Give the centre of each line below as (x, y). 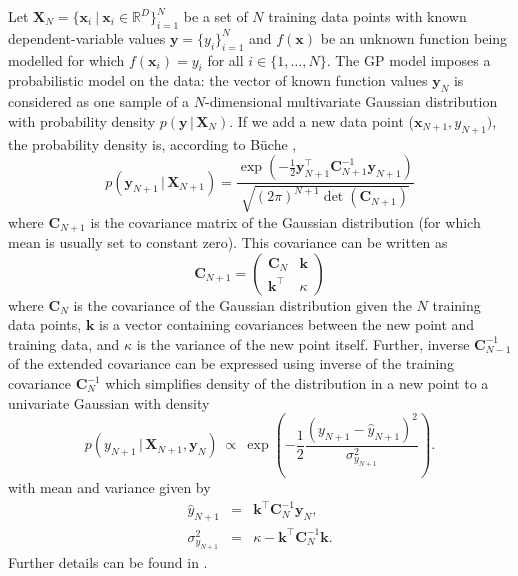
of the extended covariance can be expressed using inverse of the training (231, 363)
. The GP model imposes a (408, 59)
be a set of (215, 16)
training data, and (64, 343)
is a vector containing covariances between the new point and (287, 324)
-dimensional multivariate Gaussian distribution (351, 101)
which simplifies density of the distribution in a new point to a (297, 383)
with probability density (82, 120)
